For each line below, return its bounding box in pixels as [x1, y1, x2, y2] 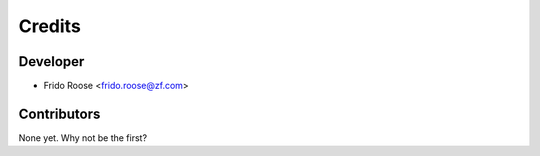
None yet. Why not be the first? [18, 131, 148, 144]
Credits [18, 15, 82, 37]
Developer [18, 53, 85, 70]
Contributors [18, 105, 101, 122]
